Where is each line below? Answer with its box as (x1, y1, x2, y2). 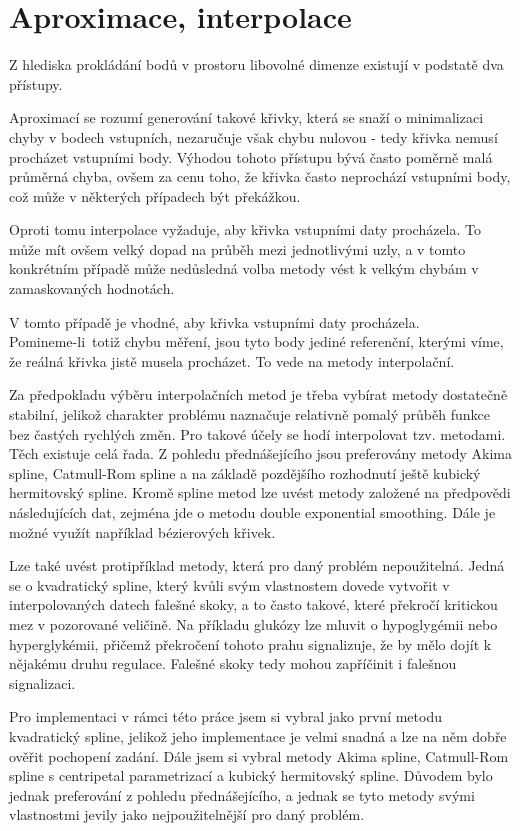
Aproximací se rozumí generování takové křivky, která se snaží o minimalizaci (9, 107, 484, 128)
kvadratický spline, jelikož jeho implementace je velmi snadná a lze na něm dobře (9, 725, 507, 746)
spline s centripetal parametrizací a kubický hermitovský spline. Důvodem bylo (9, 765, 493, 786)
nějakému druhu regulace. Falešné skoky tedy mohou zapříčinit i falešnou (9, 653, 457, 674)
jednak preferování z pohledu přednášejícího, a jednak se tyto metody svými (9, 784, 475, 805)
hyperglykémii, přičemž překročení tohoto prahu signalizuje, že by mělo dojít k (9, 633, 492, 654)
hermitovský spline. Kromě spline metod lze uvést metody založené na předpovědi (9, 482, 511, 503)
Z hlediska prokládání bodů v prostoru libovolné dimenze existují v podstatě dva (9, 54, 504, 75)
